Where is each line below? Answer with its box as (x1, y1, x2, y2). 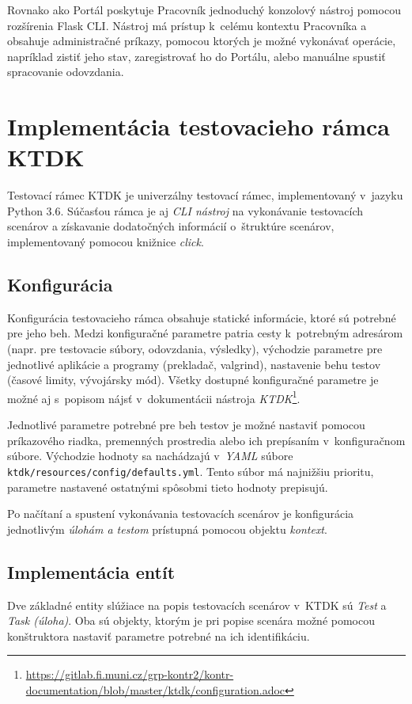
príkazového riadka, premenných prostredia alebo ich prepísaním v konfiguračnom (7, 432, 406, 448)
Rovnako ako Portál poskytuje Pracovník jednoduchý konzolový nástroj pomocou (7, 2, 401, 17)
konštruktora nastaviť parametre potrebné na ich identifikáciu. (7, 627, 310, 644)
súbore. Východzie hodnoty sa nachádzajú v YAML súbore (7, 447, 293, 464)
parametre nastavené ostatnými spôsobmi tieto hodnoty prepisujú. (7, 478, 328, 495)
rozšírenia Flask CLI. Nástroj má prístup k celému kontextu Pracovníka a (7, 17, 367, 33)
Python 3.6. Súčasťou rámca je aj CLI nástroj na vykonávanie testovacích (7, 202, 364, 219)
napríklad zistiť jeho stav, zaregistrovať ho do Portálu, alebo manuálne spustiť (7, 48, 386, 64)
